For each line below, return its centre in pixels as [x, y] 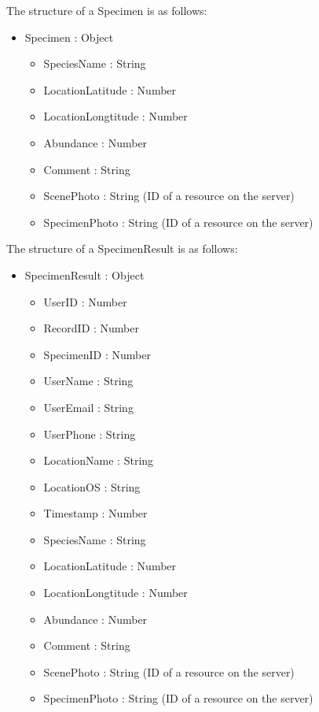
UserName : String [88, 381]
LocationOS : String [92, 486]
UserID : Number [85, 301]
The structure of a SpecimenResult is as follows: [122, 248]
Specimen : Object [69, 37]
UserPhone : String [90, 434]
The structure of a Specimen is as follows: [107, 10]
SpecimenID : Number [97, 354]
